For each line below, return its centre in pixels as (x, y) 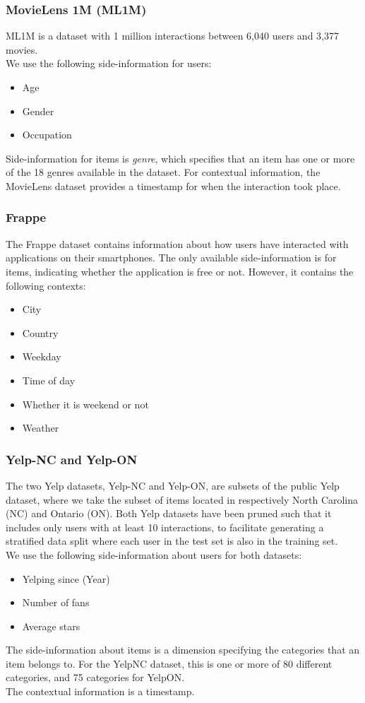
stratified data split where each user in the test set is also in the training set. (172, 541)
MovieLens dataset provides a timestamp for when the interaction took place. (173, 185)
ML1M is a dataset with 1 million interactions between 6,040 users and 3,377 (172, 36)
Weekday (42, 356)
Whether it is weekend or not (85, 404)
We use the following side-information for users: (109, 63)
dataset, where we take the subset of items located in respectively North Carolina (182, 499)
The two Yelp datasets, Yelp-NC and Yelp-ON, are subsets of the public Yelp (173, 485)
